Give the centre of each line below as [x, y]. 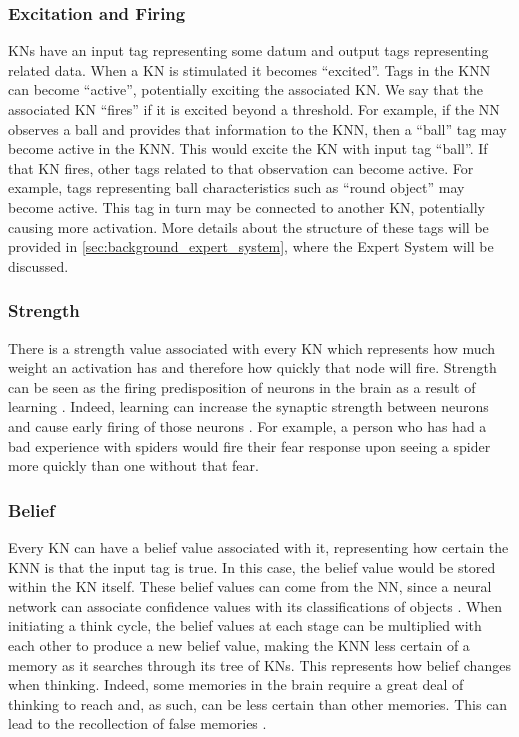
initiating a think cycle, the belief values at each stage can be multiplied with [245, 625]
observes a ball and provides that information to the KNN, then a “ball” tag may [257, 128]
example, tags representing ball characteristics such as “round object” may [236, 187]
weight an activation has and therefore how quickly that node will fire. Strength [252, 367]
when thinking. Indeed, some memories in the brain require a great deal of [236, 684]
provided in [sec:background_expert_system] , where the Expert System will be [251, 246]
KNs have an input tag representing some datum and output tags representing [248, 50]
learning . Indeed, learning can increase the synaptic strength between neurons [248, 406]
